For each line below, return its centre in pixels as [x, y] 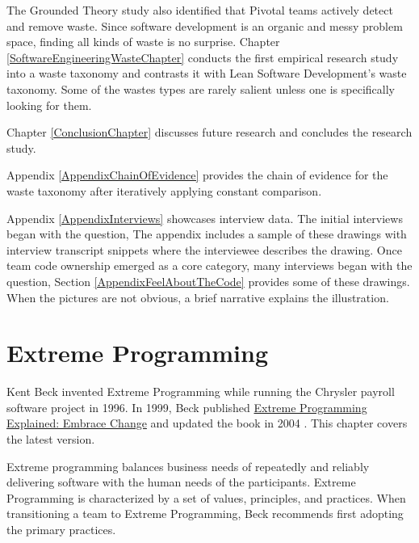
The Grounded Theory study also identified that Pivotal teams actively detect [200, 10]
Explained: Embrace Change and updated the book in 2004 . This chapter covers [207, 423]
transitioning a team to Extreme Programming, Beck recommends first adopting [205, 514]
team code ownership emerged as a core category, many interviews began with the [209, 265]
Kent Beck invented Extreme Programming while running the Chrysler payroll [201, 391]
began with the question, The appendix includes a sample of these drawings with [207, 234]
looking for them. [49, 105]
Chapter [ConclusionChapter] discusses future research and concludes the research [209, 132]
